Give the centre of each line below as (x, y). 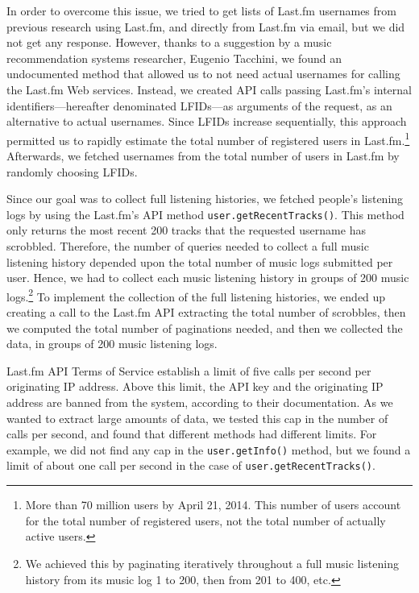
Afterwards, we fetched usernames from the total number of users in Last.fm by (203, 156)
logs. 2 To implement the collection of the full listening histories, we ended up (196, 295)
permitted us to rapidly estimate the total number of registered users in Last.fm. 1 (208, 139)
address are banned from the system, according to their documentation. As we (200, 402)
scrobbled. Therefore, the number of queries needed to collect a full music (188, 246)
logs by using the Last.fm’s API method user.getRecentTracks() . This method (205, 214)
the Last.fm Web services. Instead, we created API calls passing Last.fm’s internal (209, 89)
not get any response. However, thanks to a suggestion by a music (169, 42)
